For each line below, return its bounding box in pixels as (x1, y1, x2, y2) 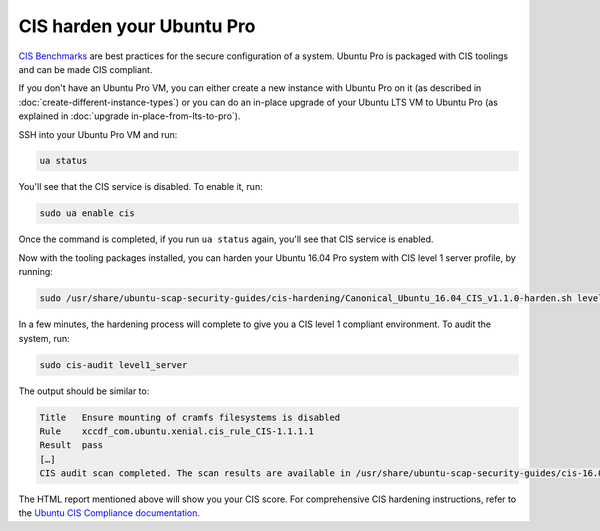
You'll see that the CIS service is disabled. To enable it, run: (18, 181, 264, 193)
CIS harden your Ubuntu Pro (18, 15, 256, 37)
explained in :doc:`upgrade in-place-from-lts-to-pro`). (18, 110, 241, 122)
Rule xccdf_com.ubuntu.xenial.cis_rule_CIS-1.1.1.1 (39, 425, 314, 437)
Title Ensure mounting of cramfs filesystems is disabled (39, 411, 341, 423)
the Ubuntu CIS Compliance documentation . (18, 507, 200, 519)
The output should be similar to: (18, 385, 150, 397)
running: (18, 266, 54, 278)
